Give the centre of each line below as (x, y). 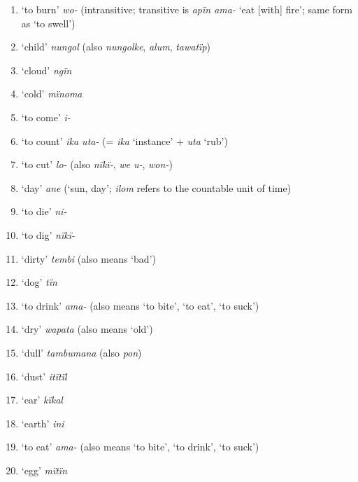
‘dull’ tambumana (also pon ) (81, 352)
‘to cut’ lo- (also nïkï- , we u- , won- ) (97, 164)
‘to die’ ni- (44, 211)
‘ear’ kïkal (42, 400)
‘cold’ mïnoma (52, 94)
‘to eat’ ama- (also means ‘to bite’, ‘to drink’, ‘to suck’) (140, 447)
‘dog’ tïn (39, 282)
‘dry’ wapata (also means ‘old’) (87, 329)
